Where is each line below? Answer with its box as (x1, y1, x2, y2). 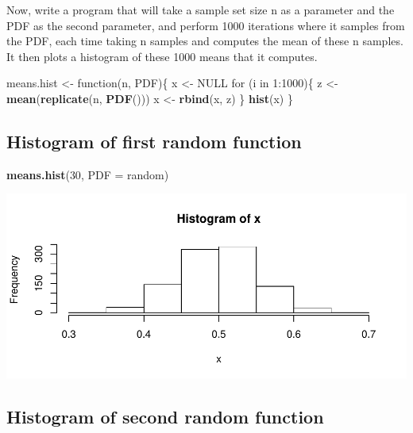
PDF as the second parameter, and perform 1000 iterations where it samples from (6, 17, 405, 33)
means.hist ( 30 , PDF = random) (6, 166, 169, 182)
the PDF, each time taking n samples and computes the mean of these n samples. (6, 33, 403, 49)
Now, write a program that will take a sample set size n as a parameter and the (6, 2, 395, 17)
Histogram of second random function (6, 404, 324, 428)
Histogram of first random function (6, 128, 302, 153)
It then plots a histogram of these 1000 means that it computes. (6, 48, 318, 64)
